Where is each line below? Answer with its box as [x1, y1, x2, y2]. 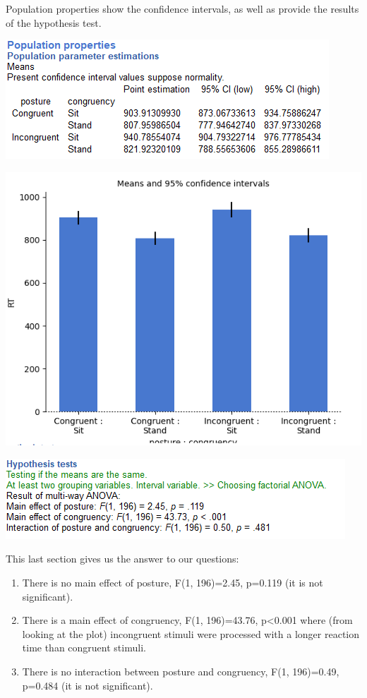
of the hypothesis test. [6, 15, 102, 30]
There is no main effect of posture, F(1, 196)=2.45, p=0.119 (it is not [22, 575, 323, 590]
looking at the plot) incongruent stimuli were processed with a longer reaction [22, 626, 359, 641]
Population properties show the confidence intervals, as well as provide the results [6, 1, 359, 16]
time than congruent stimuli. [22, 640, 146, 655]
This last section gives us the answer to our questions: [6, 551, 239, 566]
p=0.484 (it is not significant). [22, 678, 153, 692]
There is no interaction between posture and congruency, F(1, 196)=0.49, [22, 664, 339, 679]
